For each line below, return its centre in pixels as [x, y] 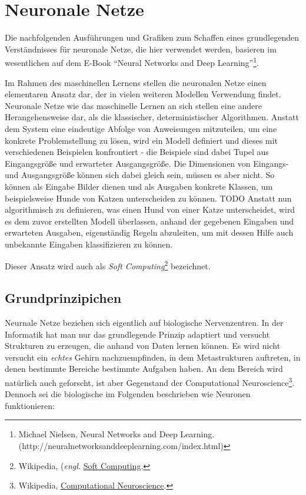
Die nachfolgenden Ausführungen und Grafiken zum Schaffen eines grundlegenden [152, 37]
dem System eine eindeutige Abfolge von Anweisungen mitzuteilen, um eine [141, 128]
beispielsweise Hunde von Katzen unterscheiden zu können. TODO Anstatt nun [148, 198]
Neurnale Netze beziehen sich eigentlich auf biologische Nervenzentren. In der [144, 322]
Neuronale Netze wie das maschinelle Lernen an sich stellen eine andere [133, 105]
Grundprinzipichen [63, 298]
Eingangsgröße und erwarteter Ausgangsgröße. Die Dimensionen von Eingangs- [147, 163]
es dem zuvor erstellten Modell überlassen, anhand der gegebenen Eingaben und [149, 221]
